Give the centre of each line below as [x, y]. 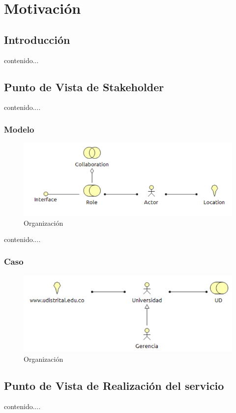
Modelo [19, 129]
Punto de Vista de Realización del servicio [114, 386]
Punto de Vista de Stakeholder [84, 86]
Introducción [37, 39]
